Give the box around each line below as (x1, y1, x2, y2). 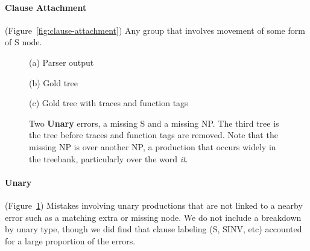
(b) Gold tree (29, 76, 78, 89)
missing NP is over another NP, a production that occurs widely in (29, 140, 276, 153)
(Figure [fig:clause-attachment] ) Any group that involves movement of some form (5, 24, 305, 36)
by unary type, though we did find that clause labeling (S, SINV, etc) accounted (5, 223, 302, 235)
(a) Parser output (29, 56, 94, 68)
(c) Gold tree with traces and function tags (29, 97, 188, 109)
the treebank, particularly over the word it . (29, 152, 188, 165)
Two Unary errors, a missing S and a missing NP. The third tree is (29, 116, 279, 129)
